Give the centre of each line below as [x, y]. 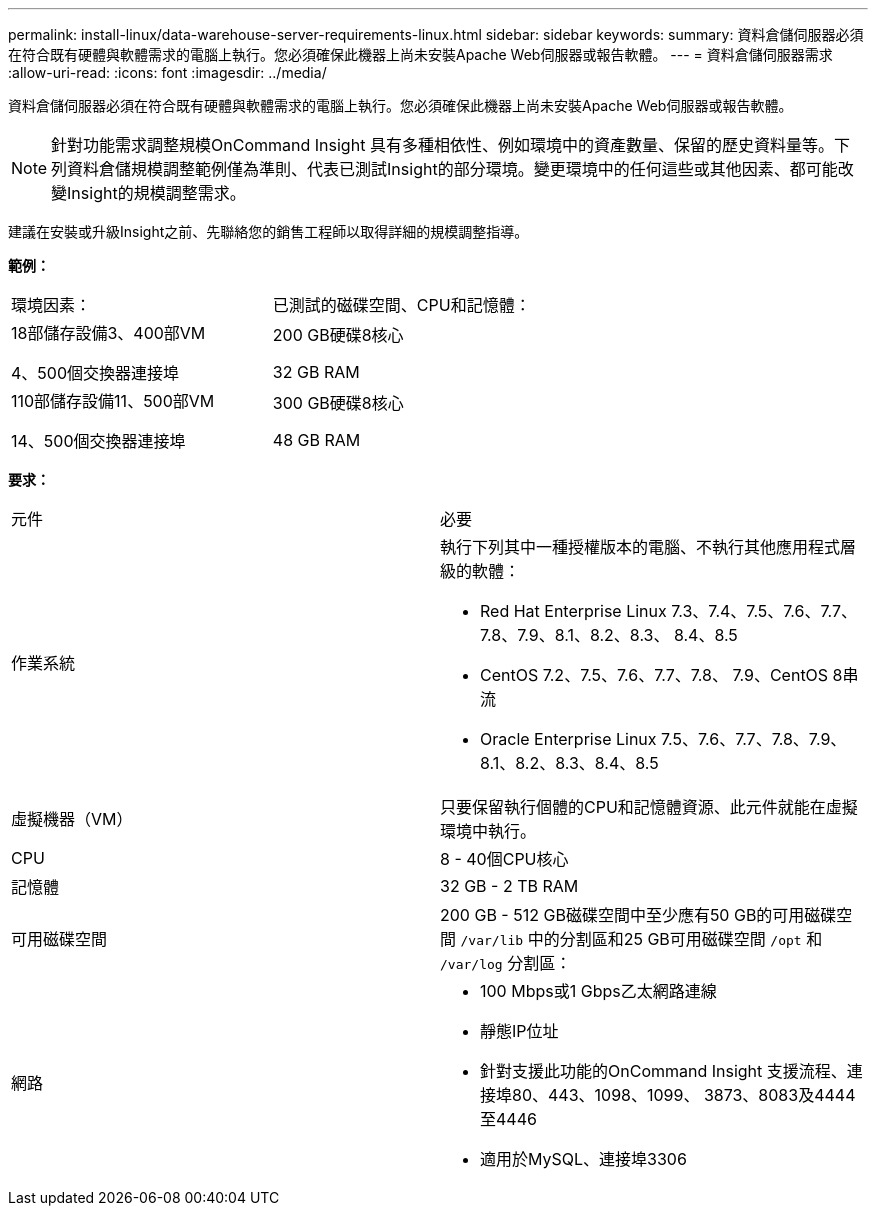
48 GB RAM [316, 440]
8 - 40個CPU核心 [504, 859]
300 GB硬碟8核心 [338, 403]
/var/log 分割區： [506, 963]
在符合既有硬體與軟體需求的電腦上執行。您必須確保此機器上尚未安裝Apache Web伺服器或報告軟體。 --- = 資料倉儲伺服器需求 [420, 54]
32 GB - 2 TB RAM [509, 886]
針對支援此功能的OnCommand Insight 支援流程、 [663, 1071]
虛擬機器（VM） [72, 819]
